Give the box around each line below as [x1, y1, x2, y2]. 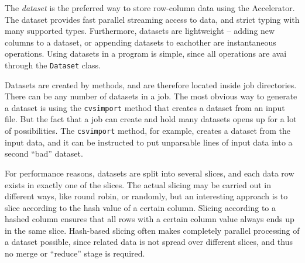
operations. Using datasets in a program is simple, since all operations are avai [5, 47, 287, 60]
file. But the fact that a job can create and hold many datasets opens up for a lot [5, 113, 297, 125]
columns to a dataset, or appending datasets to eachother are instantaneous [5, 36, 276, 48]
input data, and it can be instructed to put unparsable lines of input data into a [5, 136, 293, 148]
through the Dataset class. [5, 58, 101, 71]
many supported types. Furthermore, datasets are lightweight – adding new [5, 25, 275, 37]
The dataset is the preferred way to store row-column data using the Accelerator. [5, 2, 295, 13]
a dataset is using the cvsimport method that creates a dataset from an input [5, 101, 285, 113]
